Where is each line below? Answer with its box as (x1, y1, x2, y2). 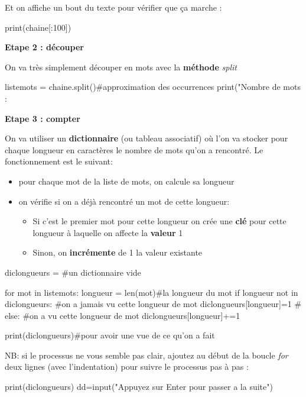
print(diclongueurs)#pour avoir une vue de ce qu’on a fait (5, 329, 215, 341)
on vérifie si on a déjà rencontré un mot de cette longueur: (18, 195, 230, 207)
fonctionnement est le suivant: (5, 155, 113, 167)
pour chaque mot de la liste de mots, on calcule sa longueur (18, 175, 235, 187)
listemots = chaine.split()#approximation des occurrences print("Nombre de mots (5, 80, 301, 93)
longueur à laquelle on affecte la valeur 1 (32, 226, 183, 238)
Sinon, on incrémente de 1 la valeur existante (32, 246, 203, 259)
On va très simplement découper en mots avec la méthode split (5, 60, 237, 73)
